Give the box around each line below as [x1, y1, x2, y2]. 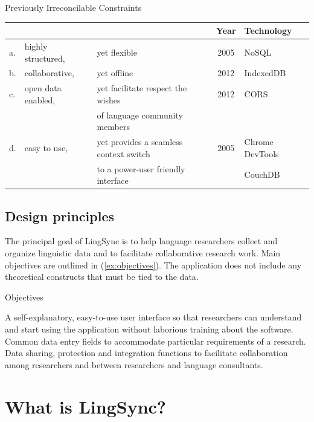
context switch [97, 147, 150, 160]
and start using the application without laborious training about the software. [5, 322, 293, 335]
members [97, 120, 130, 133]
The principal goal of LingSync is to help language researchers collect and [5, 235, 278, 247]
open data [24, 82, 62, 94]
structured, [24, 51, 65, 64]
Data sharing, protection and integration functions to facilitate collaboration [5, 346, 288, 359]
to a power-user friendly [97, 162, 185, 175]
